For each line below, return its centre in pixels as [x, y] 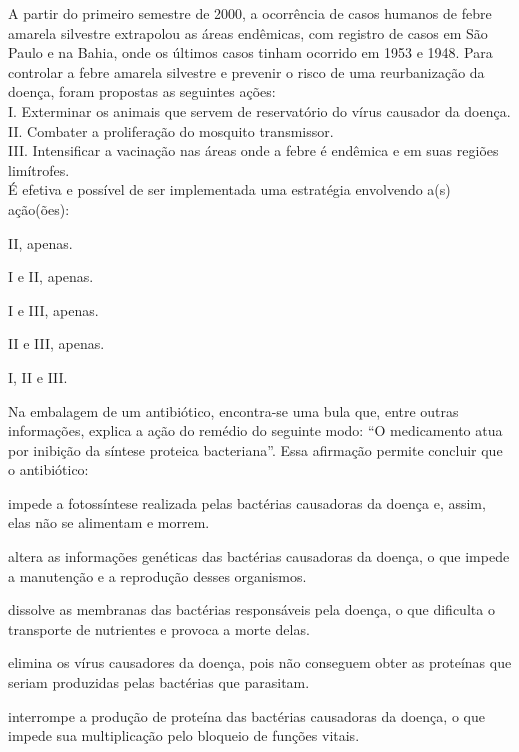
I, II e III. [38, 376]
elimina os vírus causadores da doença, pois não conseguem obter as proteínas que [260, 662]
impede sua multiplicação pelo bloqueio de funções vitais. [184, 735]
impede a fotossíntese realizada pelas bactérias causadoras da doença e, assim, [247, 502]
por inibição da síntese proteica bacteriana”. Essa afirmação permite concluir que [255, 449]
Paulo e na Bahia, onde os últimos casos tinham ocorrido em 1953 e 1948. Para [250, 52]
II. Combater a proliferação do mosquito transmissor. [171, 130]
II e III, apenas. [56, 343]
